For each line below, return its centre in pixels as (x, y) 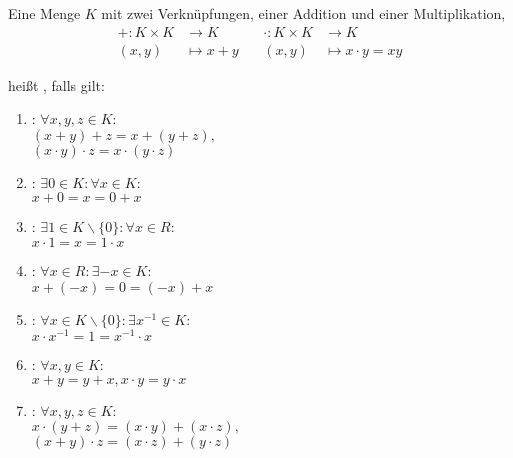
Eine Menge (44, 13)
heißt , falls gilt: (56, 84)
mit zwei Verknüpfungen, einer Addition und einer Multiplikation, (303, 13)
